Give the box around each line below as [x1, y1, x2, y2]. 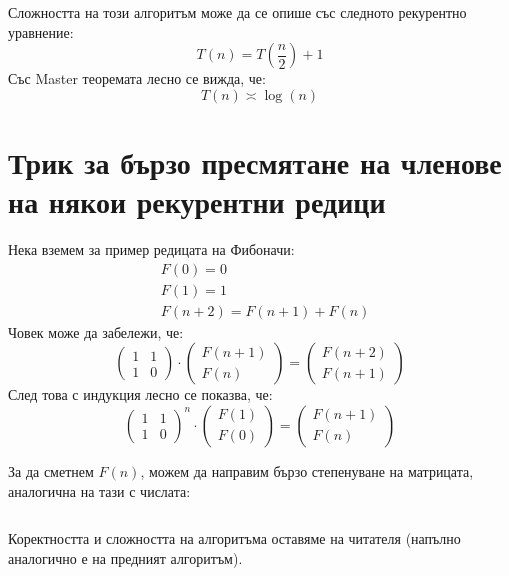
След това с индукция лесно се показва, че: [8, 384, 273, 405]
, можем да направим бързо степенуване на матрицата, [140, 460, 474, 481]
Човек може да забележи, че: [8, 321, 184, 342]
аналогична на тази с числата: [8, 480, 191, 501]
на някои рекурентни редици [8, 181, 386, 222]
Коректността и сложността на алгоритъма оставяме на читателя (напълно [8, 528, 461, 549]
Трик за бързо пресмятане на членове [8, 141, 502, 182]
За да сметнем [8, 460, 94, 481]
